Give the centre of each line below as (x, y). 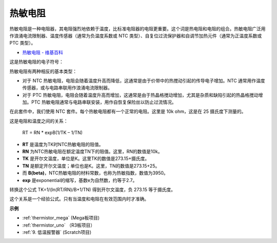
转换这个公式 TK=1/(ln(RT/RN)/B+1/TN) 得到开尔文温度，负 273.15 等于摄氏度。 (92, 189)
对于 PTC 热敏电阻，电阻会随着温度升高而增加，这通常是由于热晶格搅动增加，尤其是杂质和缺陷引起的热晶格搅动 (140, 95)
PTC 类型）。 (23, 43)
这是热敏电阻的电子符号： (36, 62)
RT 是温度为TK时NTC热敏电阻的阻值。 (63, 144)
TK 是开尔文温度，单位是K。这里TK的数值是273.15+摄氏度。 (86, 158)
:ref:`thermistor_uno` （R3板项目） (59, 225)
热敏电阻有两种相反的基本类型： (43, 71)
